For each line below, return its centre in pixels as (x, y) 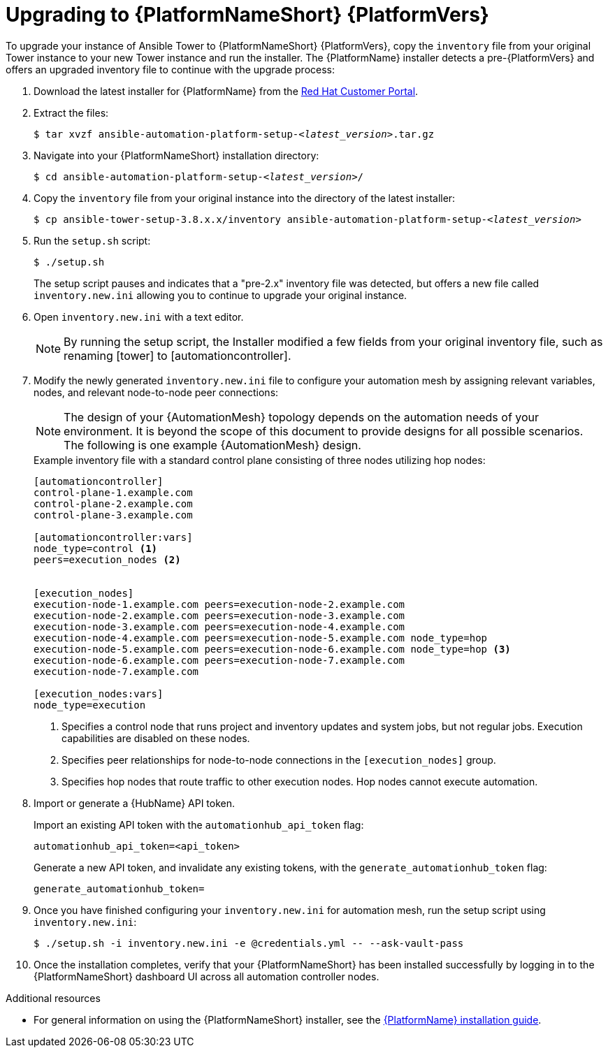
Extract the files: (71, 112)
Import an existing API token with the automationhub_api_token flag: (199, 825)
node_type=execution (90, 705)
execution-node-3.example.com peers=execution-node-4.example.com (219, 626)
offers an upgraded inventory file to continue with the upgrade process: (171, 69)
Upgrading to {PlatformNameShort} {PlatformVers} (247, 15)
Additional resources (53, 998)
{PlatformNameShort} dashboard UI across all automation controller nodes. (207, 976)
